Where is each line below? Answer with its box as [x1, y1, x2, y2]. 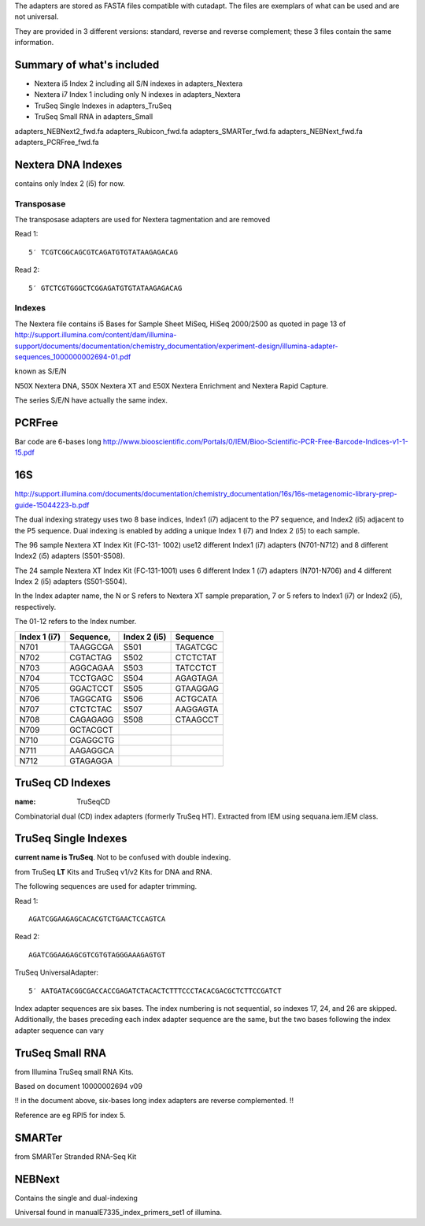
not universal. [14, 12, 59, 21]
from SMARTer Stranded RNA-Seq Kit [14, 1151, 137, 1161]
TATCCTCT [175, 662, 217, 673]
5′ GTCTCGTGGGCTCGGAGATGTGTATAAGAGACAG [28, 284, 183, 292]
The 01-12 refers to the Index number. [14, 617, 137, 626]
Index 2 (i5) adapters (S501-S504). [14, 577, 128, 586]
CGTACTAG [69, 652, 113, 663]
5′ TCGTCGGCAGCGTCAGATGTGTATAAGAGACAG [28, 247, 179, 256]
